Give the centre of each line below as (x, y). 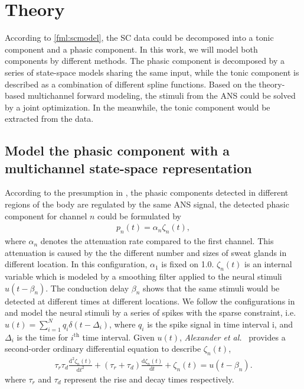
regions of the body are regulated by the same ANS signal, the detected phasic (147, 204)
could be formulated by (140, 215)
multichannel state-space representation (128, 168)
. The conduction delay (87, 288)
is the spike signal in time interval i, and (220, 324)
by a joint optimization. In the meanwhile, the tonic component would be (138, 107)
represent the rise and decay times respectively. (149, 379)
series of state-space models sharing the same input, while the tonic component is (152, 72)
